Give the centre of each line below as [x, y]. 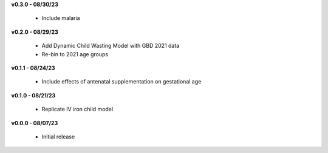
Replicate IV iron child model [77, 109]
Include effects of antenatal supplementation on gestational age [121, 82]
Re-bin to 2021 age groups [75, 54]
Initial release [58, 137]
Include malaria [61, 18]
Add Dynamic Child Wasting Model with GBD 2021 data [111, 46]
